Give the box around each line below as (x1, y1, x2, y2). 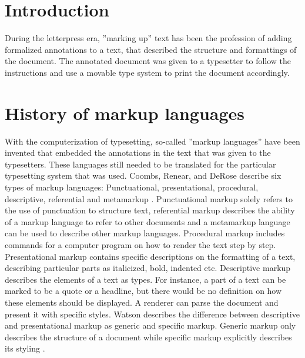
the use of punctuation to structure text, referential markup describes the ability (5, 204, 295, 216)
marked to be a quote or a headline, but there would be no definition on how (5, 285, 282, 297)
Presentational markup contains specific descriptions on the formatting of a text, (5, 250, 296, 262)
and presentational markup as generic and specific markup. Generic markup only (5, 319, 296, 332)
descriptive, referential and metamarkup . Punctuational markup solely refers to (5, 192, 293, 205)
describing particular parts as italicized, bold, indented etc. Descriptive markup (5, 262, 291, 274)
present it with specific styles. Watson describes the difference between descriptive (5, 307, 300, 320)
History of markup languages (5, 101, 245, 125)
